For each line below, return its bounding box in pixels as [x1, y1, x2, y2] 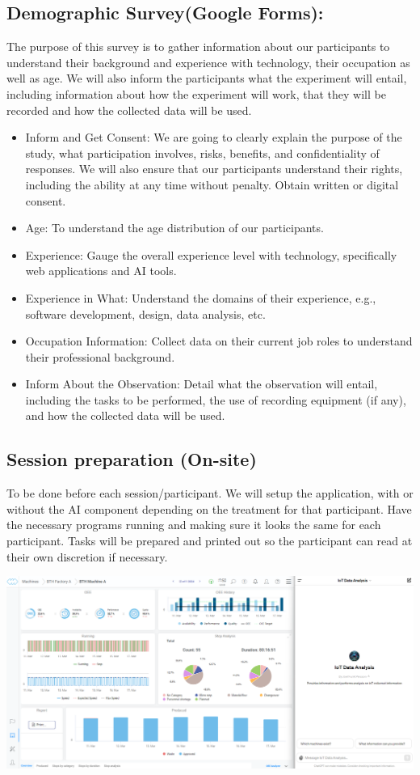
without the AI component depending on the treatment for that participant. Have [6, 500, 412, 517]
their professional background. [25, 348, 175, 365]
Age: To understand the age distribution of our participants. [25, 219, 324, 236]
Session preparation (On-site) [6, 447, 257, 472]
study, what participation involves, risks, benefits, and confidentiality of [25, 144, 380, 161]
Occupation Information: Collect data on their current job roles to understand [25, 332, 413, 349]
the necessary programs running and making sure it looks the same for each [6, 516, 381, 533]
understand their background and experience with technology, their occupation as [6, 53, 410, 70]
